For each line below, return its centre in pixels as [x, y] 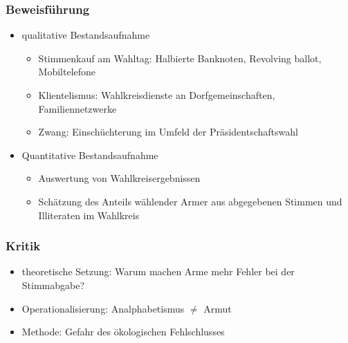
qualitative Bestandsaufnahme [86, 35]
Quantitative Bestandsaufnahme [90, 155]
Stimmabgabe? [53, 285]
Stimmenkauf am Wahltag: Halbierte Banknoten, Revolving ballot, [180, 58]
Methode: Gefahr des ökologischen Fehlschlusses [123, 332]
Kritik [23, 246]
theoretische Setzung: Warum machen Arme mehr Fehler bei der [158, 271]
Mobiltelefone [67, 72]
